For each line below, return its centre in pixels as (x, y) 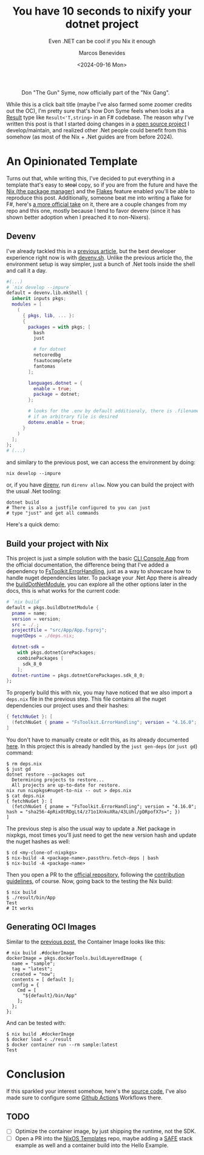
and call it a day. (27, 270)
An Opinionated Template (72, 161)
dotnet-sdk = (28, 647)
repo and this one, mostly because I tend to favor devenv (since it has (93, 210)
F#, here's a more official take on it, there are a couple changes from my (97, 204)
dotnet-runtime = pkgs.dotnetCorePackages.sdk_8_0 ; (79, 675)
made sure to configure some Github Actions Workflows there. (84, 1097)
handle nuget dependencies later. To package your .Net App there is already (102, 578)
